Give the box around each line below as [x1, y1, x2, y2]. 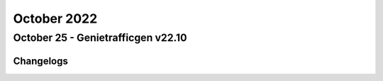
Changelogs [13, 55, 69, 67]
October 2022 [13, 11, 98, 26]
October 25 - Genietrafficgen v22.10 [13, 31, 187, 44]
